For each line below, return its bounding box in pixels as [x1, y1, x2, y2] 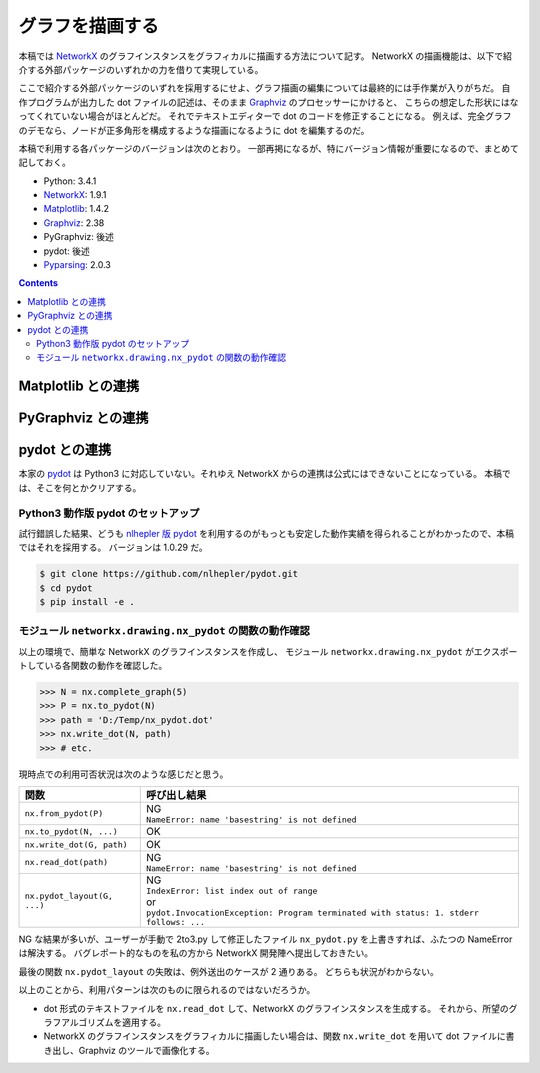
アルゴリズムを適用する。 [60, 1016, 167, 1028]
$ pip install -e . [39, 596, 135, 607]
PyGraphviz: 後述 [43, 231, 114, 243]
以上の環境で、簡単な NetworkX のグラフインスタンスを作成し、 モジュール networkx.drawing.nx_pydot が [18, 645, 475, 657]
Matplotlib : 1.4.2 [43, 203, 110, 215]
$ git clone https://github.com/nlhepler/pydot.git [39, 568, 299, 580]
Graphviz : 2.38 [43, 216, 105, 229]
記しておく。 [18, 156, 72, 169]
